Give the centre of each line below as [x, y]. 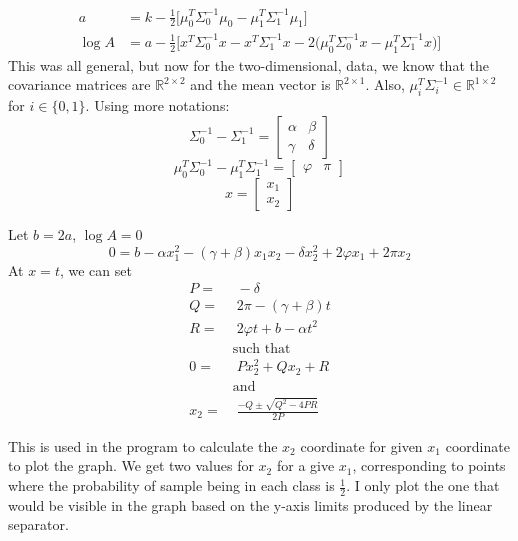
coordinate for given [361, 445]
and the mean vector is [260, 84]
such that [261, 348]
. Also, [385, 84]
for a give [305, 465]
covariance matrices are [79, 84]
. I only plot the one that [423, 485]
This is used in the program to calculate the [143, 445]
